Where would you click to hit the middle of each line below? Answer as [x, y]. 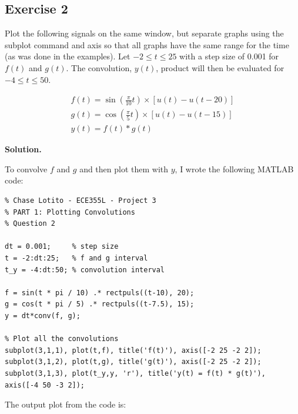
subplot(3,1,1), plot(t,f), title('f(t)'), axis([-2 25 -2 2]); [133, 350]
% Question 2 [30, 224]
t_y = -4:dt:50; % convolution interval [85, 270]
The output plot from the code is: [66, 404]
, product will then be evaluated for [220, 67]
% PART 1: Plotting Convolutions [70, 212]
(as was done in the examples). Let [68, 56]
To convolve [26, 168]
